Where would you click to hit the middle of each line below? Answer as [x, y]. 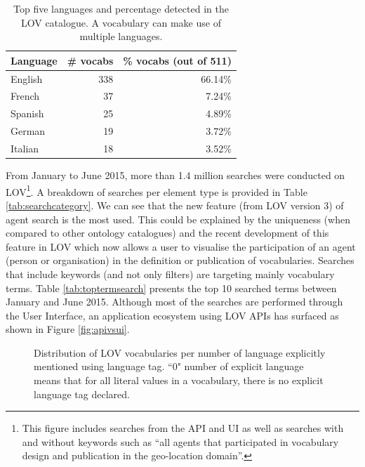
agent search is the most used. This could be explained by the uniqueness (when [178, 219]
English [27, 78]
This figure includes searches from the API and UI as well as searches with [183, 428]
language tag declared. [82, 394]
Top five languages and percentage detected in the [121, 8]
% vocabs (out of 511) [177, 60]
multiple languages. [121, 36]
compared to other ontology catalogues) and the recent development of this [167, 233]
